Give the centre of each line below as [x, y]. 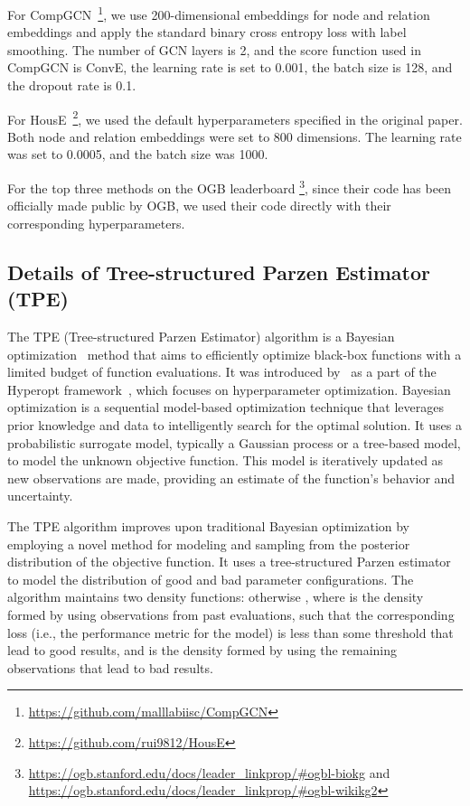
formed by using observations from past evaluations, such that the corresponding [231, 614]
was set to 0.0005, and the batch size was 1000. [138, 154]
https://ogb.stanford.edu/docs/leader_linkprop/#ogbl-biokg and [209, 772]
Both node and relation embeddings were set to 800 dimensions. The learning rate [235, 136]
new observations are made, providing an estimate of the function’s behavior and [231, 478]
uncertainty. [40, 496]
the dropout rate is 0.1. [72, 85]
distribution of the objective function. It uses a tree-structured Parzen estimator [229, 562]
